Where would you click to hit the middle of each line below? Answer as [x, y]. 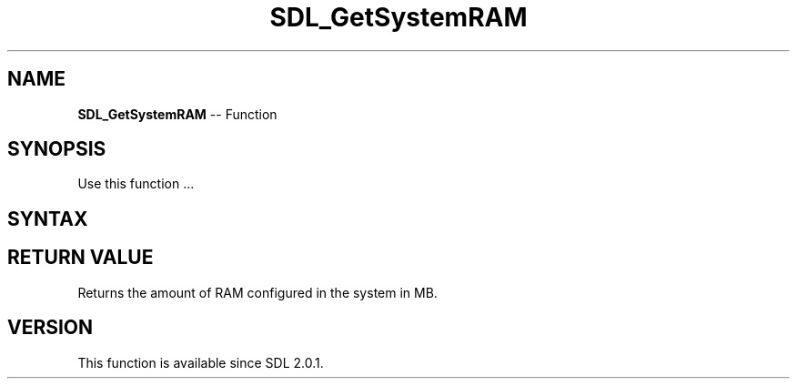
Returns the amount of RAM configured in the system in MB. [257, 292]
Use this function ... [136, 184]
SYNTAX [48, 218]
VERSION [50, 328]
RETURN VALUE [81, 258]
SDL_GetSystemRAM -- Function [177, 114]
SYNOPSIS [57, 149]
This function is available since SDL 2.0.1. [201, 362]
